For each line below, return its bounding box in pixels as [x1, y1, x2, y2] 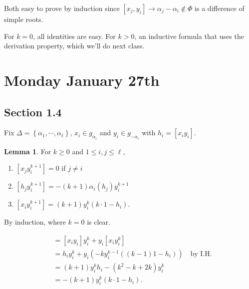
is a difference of [195, 3, 245, 13]
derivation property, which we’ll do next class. [4, 40, 145, 51]
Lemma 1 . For [4, 146, 51, 156]
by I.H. [190, 251, 212, 258]
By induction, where [4, 217, 66, 227]
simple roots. [4, 14, 43, 24]
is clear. [87, 217, 110, 227]
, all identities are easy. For [33, 30, 116, 41]
